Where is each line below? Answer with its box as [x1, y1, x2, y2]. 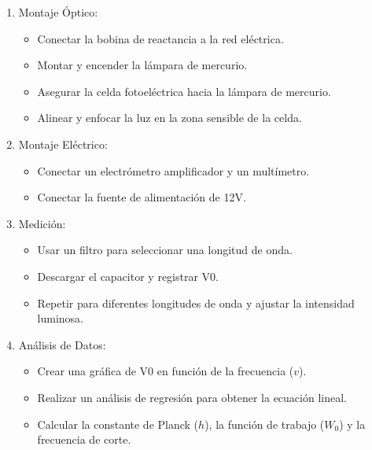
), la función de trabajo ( [204, 415, 325, 432]
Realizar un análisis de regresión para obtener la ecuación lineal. [37, 389, 347, 405]
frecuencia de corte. [37, 431, 131, 448]
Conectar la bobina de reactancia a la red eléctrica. [37, 30, 284, 46]
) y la [339, 415, 366, 432]
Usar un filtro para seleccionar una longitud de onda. [37, 242, 293, 258]
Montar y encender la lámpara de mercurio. [37, 57, 248, 73]
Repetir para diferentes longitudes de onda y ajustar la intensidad [37, 294, 355, 311]
